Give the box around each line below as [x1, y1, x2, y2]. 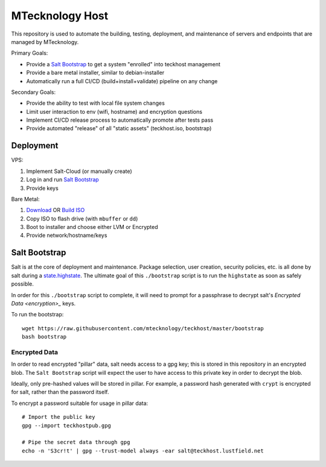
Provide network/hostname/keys [26, 232, 107, 239]
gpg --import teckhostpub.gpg [22, 422, 112, 429]
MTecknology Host [11, 9, 109, 22]
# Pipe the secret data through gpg [22, 439, 130, 446]
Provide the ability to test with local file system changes [26, 99, 165, 107]
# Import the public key [22, 413, 95, 421]
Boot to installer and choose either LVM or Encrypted [26, 224, 158, 231]
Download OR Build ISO [26, 207, 85, 214]
